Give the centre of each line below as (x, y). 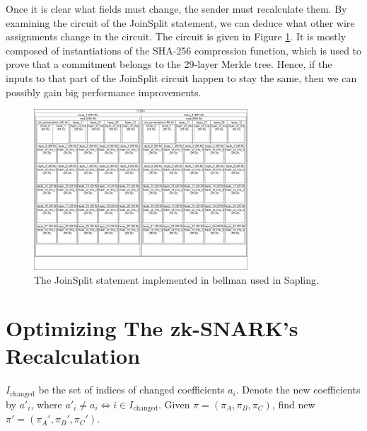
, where (46, 404)
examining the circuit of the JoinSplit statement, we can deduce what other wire (180, 22)
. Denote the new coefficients (298, 390)
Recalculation (73, 356)
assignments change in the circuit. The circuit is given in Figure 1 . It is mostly (176, 36)
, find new (293, 404)
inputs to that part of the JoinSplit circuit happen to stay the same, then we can (181, 77)
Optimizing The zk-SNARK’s (152, 328)
